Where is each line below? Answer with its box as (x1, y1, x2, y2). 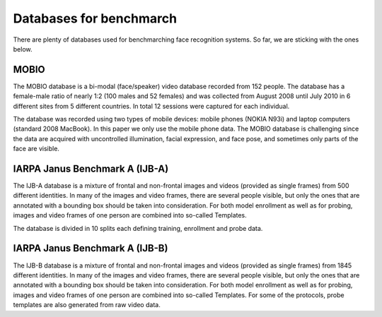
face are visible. (13, 145, 60, 153)
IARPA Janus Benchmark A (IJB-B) (13, 242, 168, 254)
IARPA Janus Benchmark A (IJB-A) (13, 163, 169, 174)
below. (13, 44, 33, 53)
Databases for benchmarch (13, 11, 177, 26)
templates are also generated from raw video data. (13, 301, 161, 309)
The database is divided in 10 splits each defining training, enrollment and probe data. (13, 224, 263, 232)
